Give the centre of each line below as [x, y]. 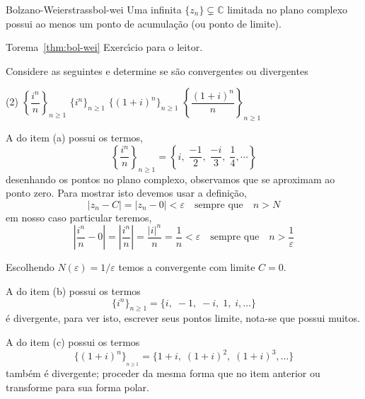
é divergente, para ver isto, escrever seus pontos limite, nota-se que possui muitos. [183, 318]
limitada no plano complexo [288, 9]
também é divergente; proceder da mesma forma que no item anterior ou [163, 373]
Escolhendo [30, 267]
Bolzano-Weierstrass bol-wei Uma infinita [94, 9]
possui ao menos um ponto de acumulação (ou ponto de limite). [144, 23]
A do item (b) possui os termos [73, 290]
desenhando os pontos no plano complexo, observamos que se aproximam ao [170, 179]
